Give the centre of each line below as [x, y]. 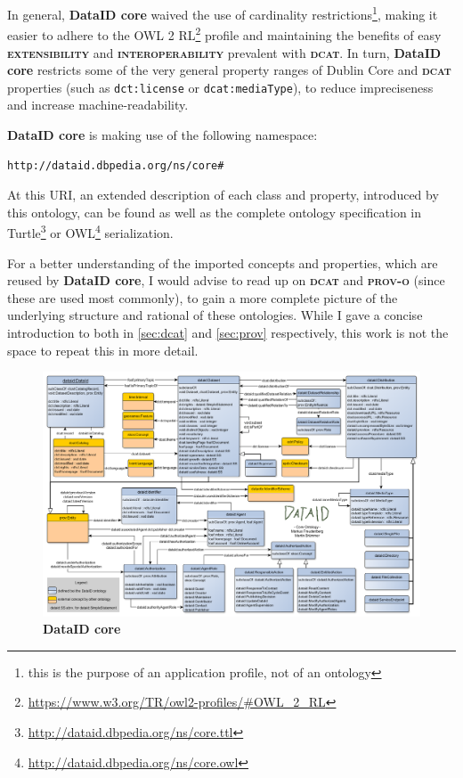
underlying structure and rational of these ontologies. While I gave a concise [215, 315]
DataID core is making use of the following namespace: [162, 134]
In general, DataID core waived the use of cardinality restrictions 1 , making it [223, 13]
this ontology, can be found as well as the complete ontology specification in [215, 212]
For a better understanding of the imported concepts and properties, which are [223, 262]
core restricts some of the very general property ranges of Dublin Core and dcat [229, 70]
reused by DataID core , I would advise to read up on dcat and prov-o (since [226, 280]
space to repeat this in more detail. [103, 350]
